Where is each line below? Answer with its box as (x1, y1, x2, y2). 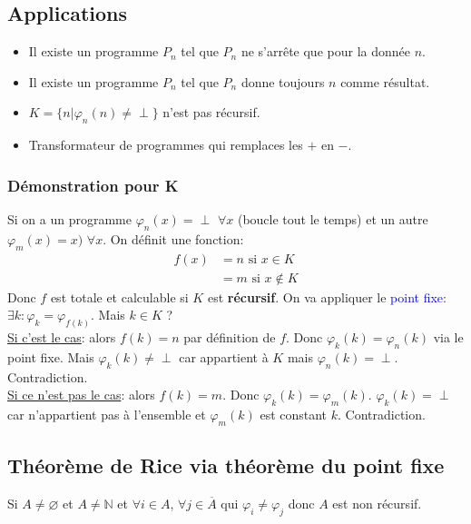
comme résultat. (340, 72, 430, 91)
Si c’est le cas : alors (7, 328, 116, 347)
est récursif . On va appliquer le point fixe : (207, 287, 446, 306)
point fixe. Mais (7, 347, 94, 366)
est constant (260, 405, 328, 424)
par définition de (183, 328, 276, 347)
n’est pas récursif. (162, 103, 260, 122)
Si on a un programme (7, 210, 132, 228)
